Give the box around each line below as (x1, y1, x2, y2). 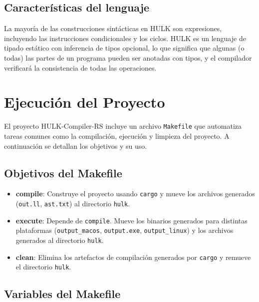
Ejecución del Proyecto (4, 92, 165, 112)
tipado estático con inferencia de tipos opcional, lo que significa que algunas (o (4, 43, 245, 53)
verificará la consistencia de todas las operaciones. (4, 62, 157, 73)
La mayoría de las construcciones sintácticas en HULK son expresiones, (4, 23, 222, 34)
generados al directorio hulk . (15, 234, 104, 245)
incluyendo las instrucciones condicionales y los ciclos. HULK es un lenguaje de (4, 33, 246, 43)
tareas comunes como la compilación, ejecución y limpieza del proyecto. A (4, 130, 230, 141)
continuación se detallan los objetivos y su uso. (4, 140, 147, 151)
